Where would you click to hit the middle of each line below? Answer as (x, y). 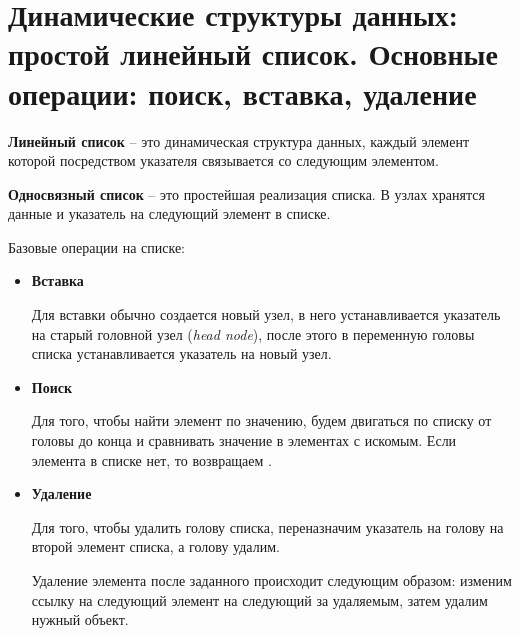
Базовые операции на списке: (96, 246)
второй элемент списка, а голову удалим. (155, 546)
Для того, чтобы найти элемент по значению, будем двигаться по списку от (261, 420)
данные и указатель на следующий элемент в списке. (169, 213)
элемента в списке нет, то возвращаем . (151, 459)
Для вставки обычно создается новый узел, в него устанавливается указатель (266, 314)
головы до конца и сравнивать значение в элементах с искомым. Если (244, 440)
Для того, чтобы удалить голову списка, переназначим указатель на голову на (267, 526)
